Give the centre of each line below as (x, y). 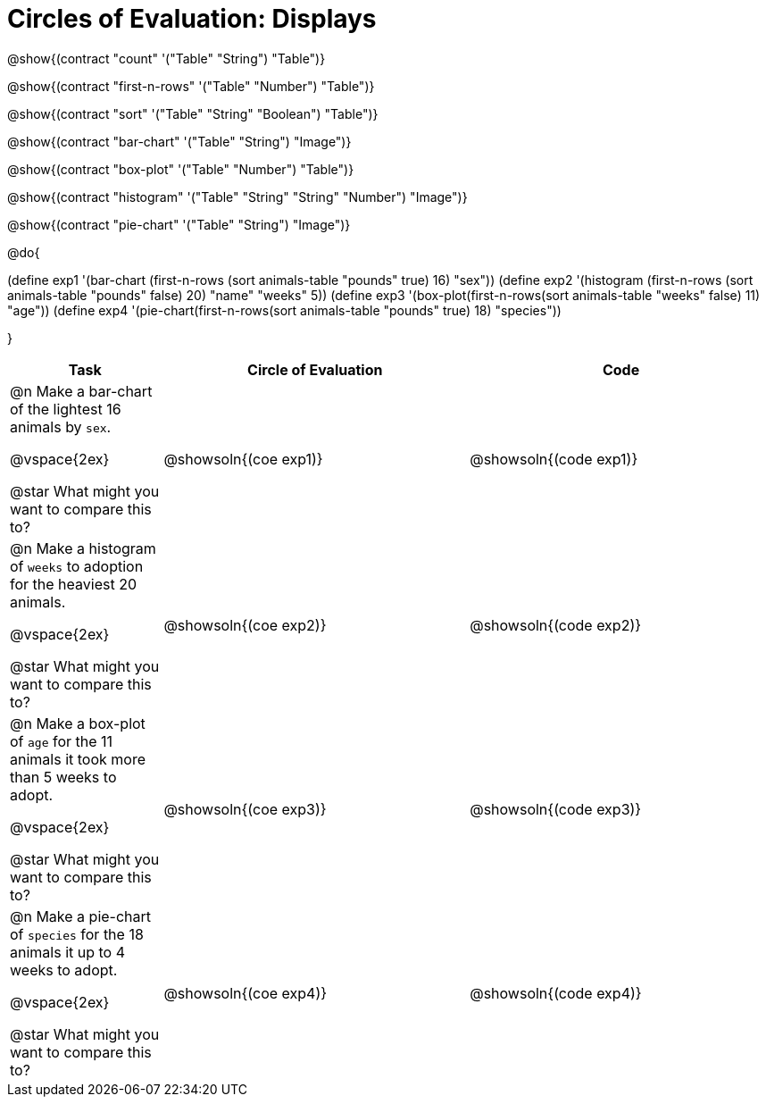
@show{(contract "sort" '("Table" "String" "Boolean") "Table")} (193, 113)
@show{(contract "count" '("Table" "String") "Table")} (167, 58)
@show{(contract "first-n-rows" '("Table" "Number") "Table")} (191, 86)
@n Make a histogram (83, 548)
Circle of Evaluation (315, 369)
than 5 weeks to (63, 777)
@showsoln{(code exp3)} (556, 809)
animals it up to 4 (68, 952)
